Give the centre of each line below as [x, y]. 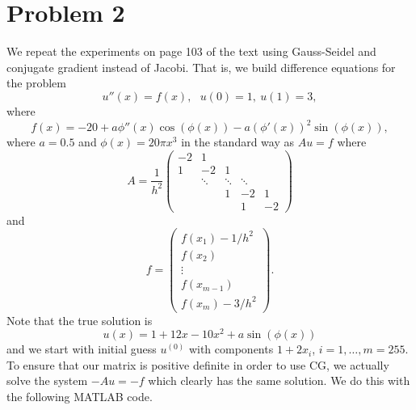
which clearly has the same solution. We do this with [279, 380]
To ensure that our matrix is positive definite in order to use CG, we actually [198, 364]
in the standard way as [238, 142]
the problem [36, 83]
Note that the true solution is [80, 320]
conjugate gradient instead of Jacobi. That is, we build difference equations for [201, 67]
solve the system [47, 380]
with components [231, 349]
